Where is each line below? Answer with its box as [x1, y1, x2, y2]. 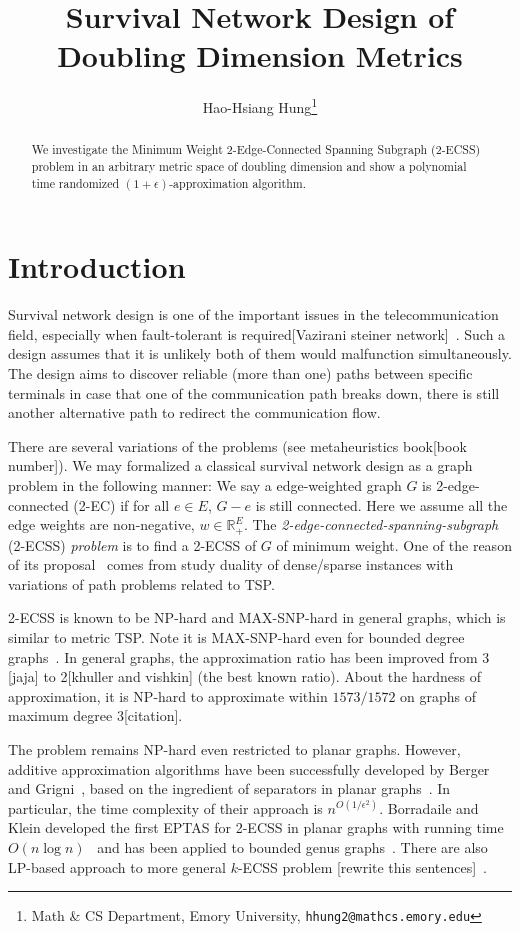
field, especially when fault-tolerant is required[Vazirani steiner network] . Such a [8, 323, 506, 344]
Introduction [8, 246, 186, 287]
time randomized [31, 174, 120, 191]
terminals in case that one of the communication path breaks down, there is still [8, 382, 500, 403]
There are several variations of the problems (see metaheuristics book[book [8, 435, 467, 456]
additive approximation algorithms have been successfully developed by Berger [8, 758, 490, 779]
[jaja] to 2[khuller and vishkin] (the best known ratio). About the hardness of [8, 666, 482, 687]
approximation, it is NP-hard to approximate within [8, 685, 328, 706]
